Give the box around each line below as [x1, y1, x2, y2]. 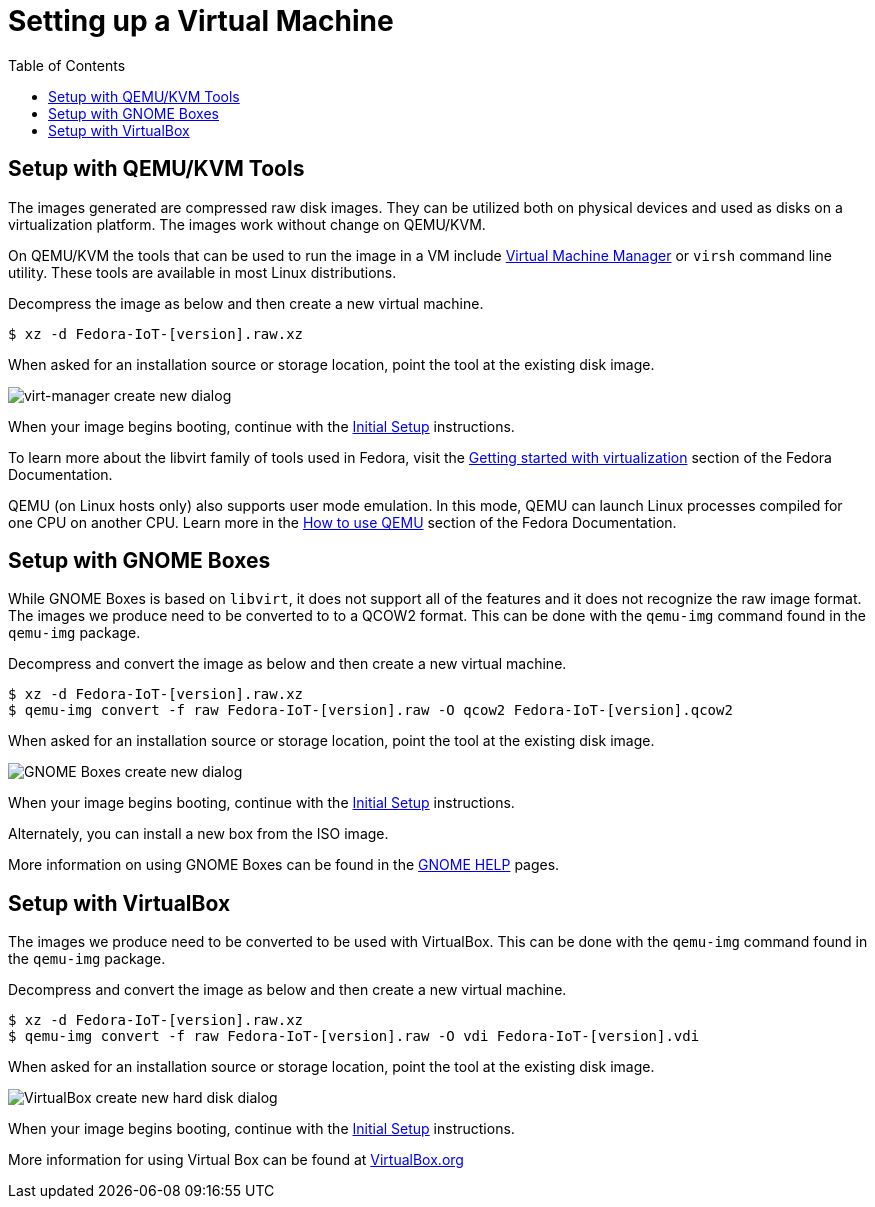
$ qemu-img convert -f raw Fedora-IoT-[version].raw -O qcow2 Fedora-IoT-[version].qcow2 [8, 702, 733, 719]
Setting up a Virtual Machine [8, 4, 394, 38]
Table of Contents [8, 56, 126, 74]
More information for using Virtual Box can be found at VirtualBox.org [8, 1151, 464, 1169]
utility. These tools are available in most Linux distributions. [8, 263, 397, 281]
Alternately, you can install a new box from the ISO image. [8, 825, 389, 843]
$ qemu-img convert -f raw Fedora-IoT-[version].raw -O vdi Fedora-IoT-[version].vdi [8, 1028, 700, 1045]
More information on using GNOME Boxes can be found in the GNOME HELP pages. [8, 856, 560, 874]
